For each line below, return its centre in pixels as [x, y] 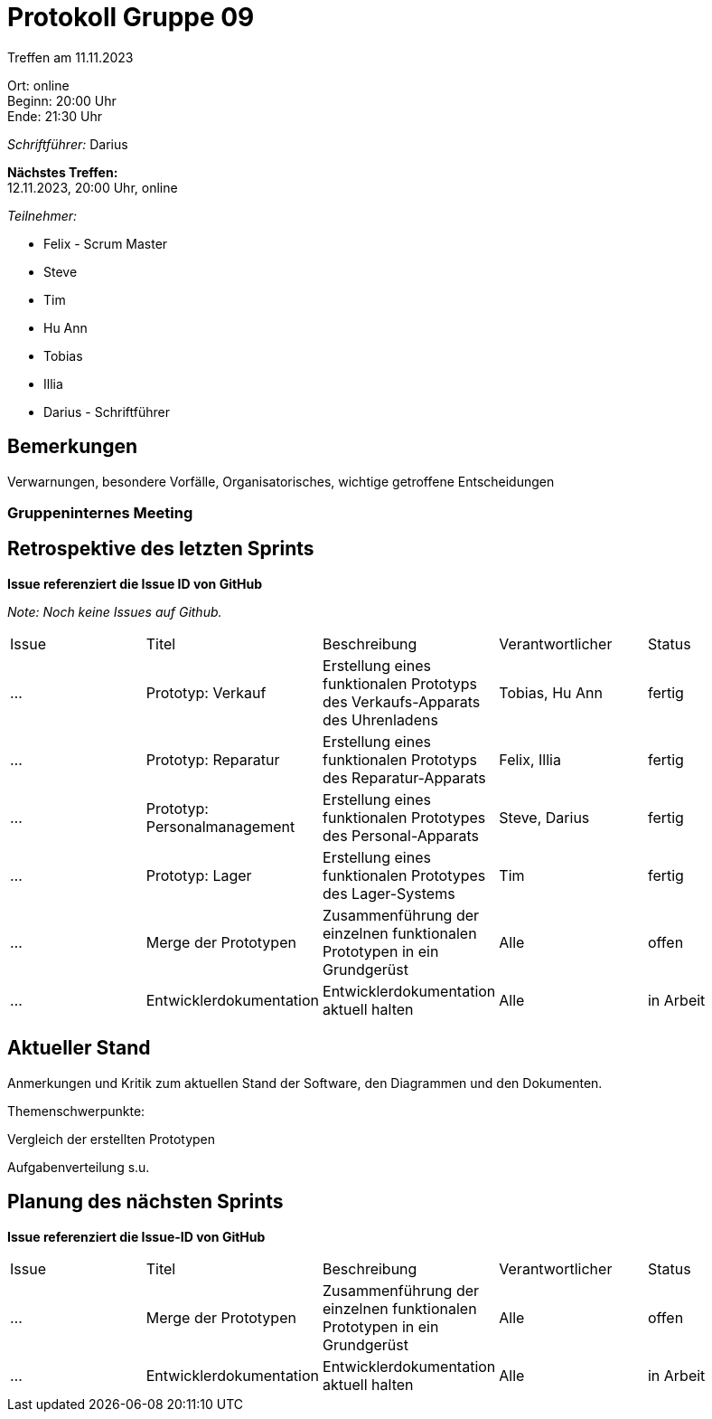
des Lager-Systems [389, 893]
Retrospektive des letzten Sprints [161, 549]
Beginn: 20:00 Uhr [62, 100]
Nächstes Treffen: [63, 172]
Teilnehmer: [42, 215]
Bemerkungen [73, 447]
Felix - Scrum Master [106, 243]
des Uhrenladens [380, 719]
